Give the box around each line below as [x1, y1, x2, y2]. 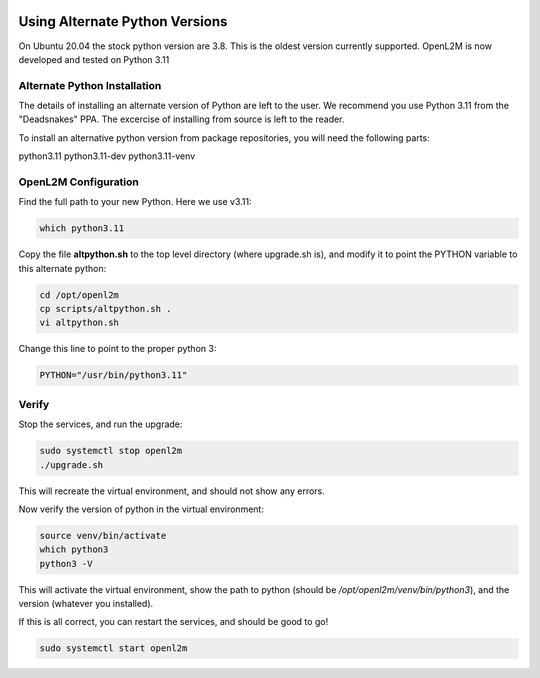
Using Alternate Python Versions [18, 13, 228, 30]
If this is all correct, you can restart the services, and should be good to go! [18, 616, 329, 628]
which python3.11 [39, 223, 125, 234]
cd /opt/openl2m [39, 289, 120, 300]
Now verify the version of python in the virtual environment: [18, 503, 265, 515]
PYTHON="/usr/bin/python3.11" [39, 370, 188, 381]
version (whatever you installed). [18, 598, 154, 610]
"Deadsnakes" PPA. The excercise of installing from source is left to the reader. [18, 113, 345, 125]
